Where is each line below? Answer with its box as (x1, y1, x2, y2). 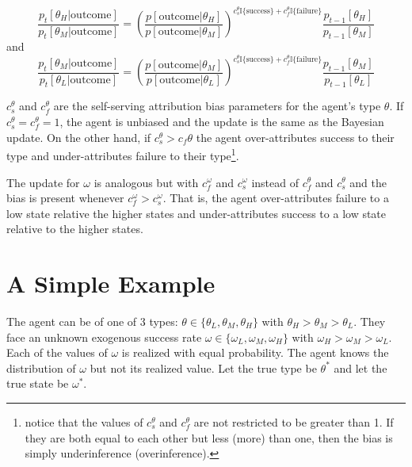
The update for (6, 174, 80, 190)
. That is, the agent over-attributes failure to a (162, 189, 389, 206)
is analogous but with (93, 174, 199, 190)
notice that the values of (25, 413, 143, 430)
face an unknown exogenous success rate (6, 328, 202, 345)
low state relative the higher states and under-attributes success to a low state (6, 205, 387, 221)
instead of (251, 174, 299, 190)
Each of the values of (6, 344, 108, 361)
